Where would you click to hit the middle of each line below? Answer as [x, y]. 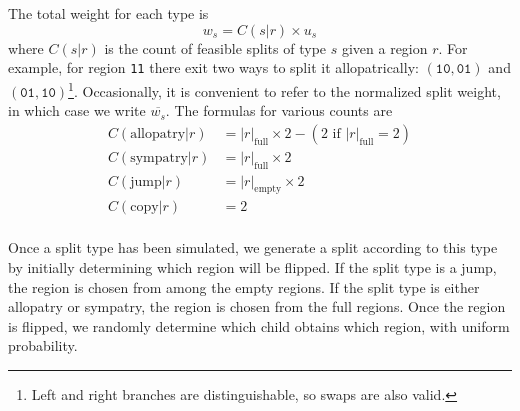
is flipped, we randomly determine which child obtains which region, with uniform [259, 325]
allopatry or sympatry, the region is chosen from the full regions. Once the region [257, 306]
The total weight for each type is [108, 13]
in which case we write [77, 110]
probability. [43, 345]
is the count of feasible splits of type [215, 47]
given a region [384, 47]
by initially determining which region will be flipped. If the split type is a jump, [252, 267]
